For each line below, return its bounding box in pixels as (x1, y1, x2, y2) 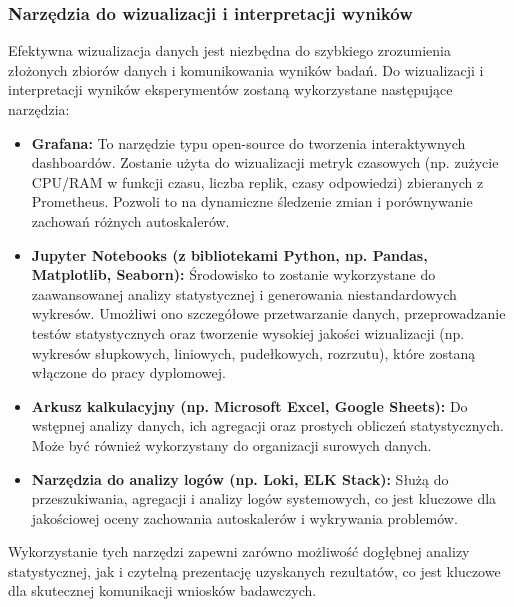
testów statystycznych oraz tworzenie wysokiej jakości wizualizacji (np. (31, 322, 465, 343)
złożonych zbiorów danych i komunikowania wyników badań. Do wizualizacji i (8, 59, 484, 80)
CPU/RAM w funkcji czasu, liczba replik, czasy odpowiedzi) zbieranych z (31, 171, 484, 192)
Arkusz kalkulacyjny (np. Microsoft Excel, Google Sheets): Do (31, 395, 468, 416)
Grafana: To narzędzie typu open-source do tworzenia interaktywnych (31, 132, 466, 153)
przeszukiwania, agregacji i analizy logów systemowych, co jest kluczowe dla (31, 488, 497, 509)
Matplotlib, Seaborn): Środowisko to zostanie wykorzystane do (31, 264, 436, 285)
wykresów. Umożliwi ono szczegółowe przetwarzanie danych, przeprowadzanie (31, 303, 506, 324)
